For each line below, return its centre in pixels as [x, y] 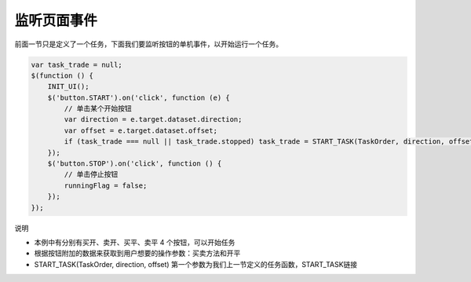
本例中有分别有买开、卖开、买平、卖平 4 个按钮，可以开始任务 [135, 242]
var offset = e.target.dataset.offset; [141, 130]
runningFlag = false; [106, 185]
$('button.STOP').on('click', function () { [135, 164]
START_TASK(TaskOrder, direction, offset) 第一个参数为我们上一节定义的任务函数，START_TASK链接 [196, 264]
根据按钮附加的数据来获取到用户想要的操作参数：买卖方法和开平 [137, 253]
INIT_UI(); [68, 87]
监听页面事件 [56, 20]
